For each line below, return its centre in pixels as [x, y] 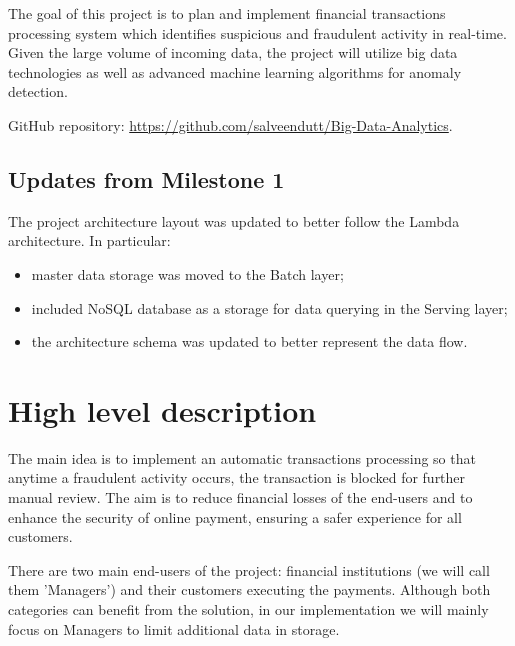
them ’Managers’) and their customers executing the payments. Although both [249, 589]
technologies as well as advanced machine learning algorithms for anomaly [235, 71]
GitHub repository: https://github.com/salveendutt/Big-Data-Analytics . [230, 124]
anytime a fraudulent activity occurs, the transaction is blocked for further [237, 477]
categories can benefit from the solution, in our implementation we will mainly [248, 609]
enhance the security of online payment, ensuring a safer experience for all [235, 516]
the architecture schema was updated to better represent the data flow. [249, 341]
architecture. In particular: [89, 240]
